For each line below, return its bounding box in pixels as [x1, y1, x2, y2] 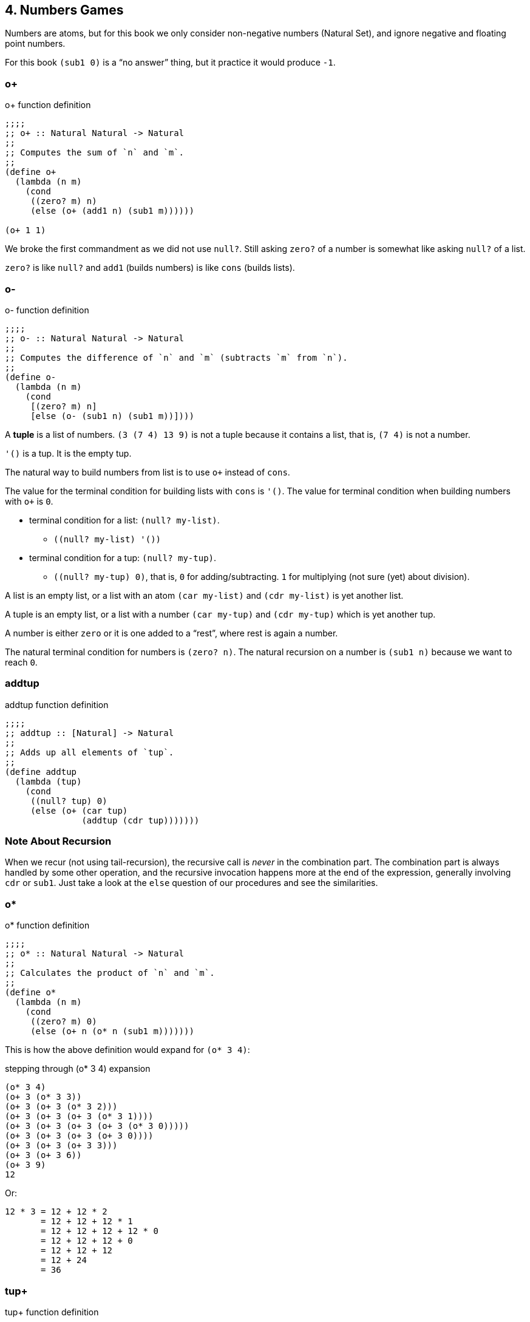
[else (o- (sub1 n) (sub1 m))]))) [30, 411, 194, 421]
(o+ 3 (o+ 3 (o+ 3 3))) [5, 1140, 118, 1151]
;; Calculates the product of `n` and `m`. [5, 968, 215, 978]
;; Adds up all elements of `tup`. [5, 747, 174, 757]
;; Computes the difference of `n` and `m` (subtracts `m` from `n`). [5, 352, 348, 363]
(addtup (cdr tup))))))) [81, 815, 200, 825]
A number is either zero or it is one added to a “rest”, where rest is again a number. [5, 627, 338, 638]
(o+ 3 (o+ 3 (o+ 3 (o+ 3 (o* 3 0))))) [5, 1121, 189, 1131]
